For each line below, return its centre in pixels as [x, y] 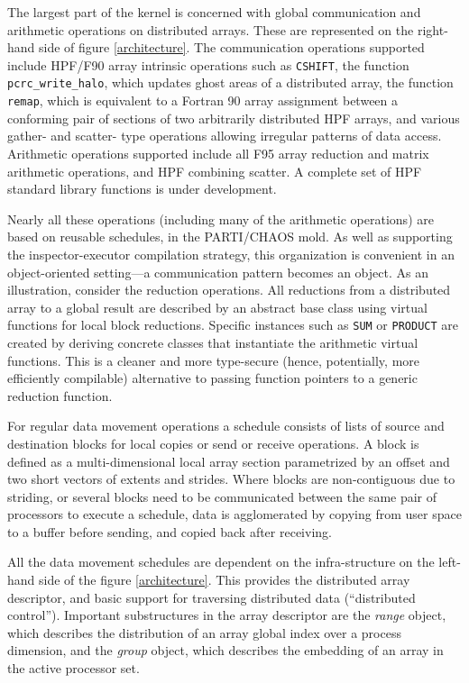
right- [432, 29]
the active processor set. [74, 668]
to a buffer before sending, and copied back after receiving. [170, 531]
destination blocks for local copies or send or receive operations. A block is [213, 443]
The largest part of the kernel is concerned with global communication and [214, 12]
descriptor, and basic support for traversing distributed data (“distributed [212, 597]
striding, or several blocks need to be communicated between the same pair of [222, 496]
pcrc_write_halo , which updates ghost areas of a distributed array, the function [230, 82]
